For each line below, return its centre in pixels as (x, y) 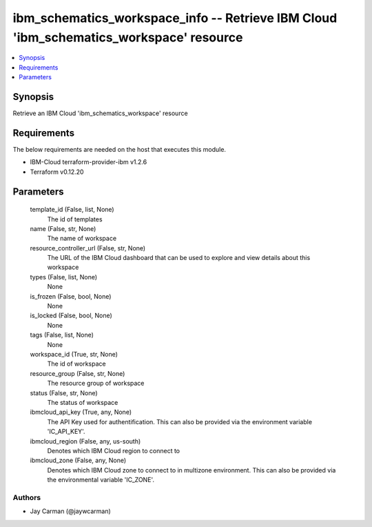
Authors (27, 497)
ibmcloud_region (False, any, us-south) (85, 441)
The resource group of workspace (96, 384)
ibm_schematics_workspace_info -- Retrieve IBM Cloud (175, 18)
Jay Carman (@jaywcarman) (71, 511)
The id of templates (75, 219)
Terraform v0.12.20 (57, 172)
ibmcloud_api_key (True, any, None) (81, 412)
